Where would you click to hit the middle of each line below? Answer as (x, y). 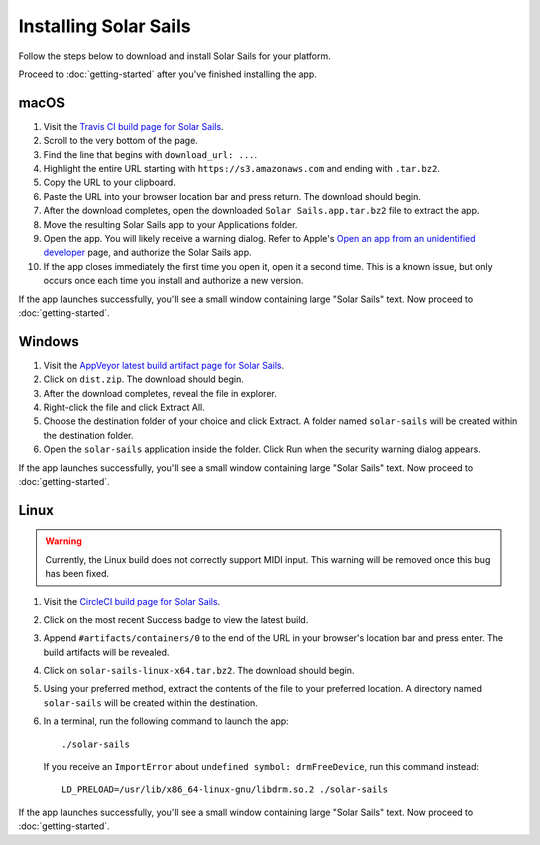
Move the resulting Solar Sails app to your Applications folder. (170, 224)
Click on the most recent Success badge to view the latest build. (176, 619)
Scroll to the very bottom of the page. (121, 141)
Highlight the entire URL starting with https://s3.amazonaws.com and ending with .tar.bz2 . (241, 169)
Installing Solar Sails (104, 26)
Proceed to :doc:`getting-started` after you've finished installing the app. (167, 74)
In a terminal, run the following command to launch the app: (166, 721)
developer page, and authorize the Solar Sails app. (147, 252)
